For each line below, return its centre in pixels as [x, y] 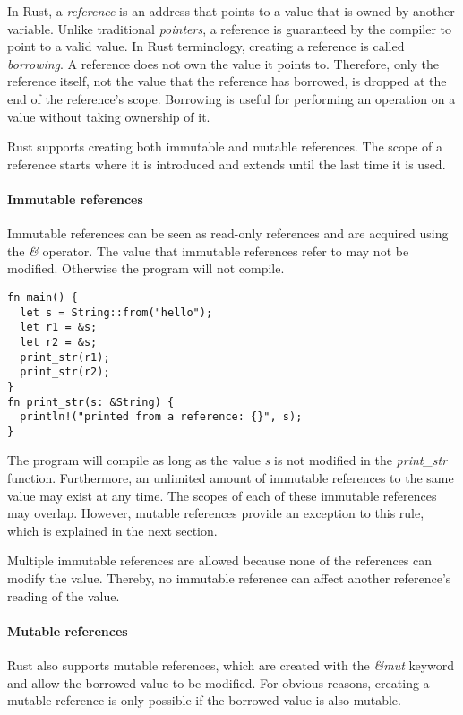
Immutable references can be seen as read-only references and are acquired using [228, 233]
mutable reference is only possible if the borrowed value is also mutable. [204, 700]
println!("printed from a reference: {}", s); [161, 417]
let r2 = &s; [59, 342]
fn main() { [43, 297]
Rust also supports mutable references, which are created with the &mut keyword [231, 665]
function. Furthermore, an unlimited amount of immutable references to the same [231, 478]
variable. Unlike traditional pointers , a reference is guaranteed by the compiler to [230, 28]
